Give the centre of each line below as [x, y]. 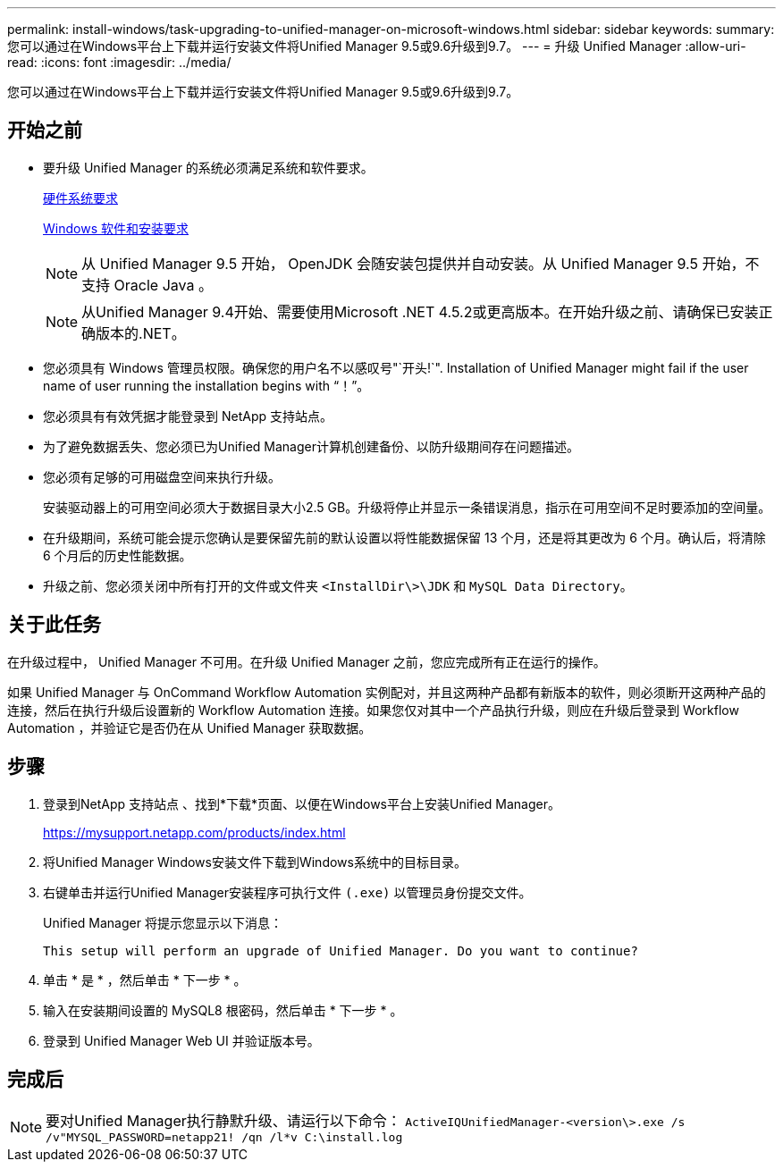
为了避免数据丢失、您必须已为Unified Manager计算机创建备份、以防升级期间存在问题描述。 [311, 446]
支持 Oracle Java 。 [147, 285]
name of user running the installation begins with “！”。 [206, 385]
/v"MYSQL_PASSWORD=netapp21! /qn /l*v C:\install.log [224, 1138]
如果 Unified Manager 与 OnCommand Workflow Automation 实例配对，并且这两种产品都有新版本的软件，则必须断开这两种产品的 [387, 692]
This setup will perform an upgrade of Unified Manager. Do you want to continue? [341, 950]
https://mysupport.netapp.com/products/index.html [194, 832]
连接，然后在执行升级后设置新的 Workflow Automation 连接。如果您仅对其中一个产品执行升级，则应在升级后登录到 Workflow [373, 710]
